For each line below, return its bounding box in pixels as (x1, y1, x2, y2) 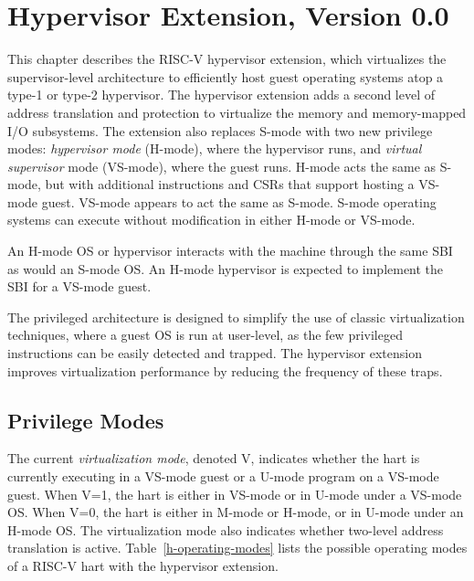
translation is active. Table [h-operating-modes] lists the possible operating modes (7, 538, 468, 557)
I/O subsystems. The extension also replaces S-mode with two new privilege (7, 121, 433, 140)
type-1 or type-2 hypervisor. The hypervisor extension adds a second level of (7, 85, 436, 104)
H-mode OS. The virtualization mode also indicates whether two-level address (7, 520, 444, 539)
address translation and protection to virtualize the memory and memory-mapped (7, 102, 467, 121)
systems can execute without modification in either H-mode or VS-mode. (7, 210, 416, 229)
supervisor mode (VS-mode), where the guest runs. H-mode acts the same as (7, 156, 437, 175)
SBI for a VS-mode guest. (7, 277, 152, 296)
